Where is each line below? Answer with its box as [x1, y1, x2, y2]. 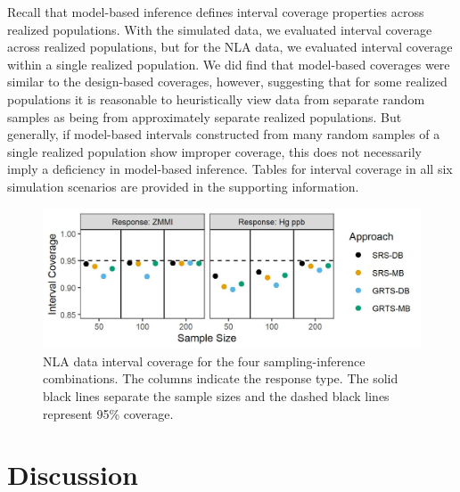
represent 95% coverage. [43, 404, 174, 422]
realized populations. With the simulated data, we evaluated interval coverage [7, 20, 432, 38]
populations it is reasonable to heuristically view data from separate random [7, 89, 425, 108]
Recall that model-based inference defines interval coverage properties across [7, 3, 424, 20]
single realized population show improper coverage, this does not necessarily [7, 142, 422, 160]
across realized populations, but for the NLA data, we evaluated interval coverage [7, 37, 453, 56]
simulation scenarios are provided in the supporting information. [7, 176, 359, 195]
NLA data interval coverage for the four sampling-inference [43, 351, 366, 370]
